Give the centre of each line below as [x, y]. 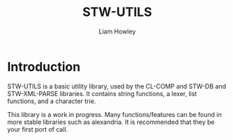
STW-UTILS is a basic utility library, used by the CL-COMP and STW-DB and [117, 86]
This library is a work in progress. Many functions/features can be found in [114, 114]
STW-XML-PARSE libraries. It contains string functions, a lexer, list [102, 93]
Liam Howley [117, 31]
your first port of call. [38, 129]
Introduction [44, 67]
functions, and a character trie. [52, 101]
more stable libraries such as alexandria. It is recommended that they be [111, 122]
